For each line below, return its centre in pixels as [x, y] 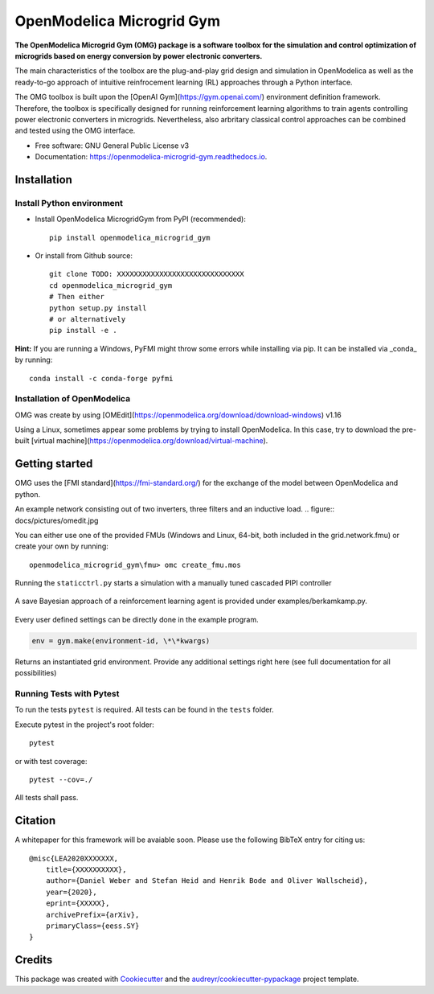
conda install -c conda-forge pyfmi [101, 378]
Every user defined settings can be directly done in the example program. [137, 619]
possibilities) [36, 673]
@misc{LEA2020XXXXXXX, [74, 858]
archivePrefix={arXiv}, [92, 914]
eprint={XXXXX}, [78, 904]
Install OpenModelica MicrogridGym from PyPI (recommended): [141, 219]
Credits [34, 960]
